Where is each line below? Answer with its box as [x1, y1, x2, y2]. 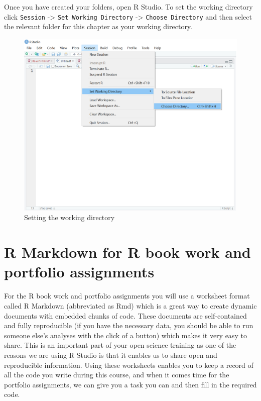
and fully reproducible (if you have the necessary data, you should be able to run [4, 320, 253, 331]
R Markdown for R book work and [4, 242, 251, 262]
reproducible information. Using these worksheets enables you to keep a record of [4, 359, 253, 370]
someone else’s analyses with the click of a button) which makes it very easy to [4, 330, 247, 340]
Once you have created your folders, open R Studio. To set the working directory [4, 2, 253, 12]
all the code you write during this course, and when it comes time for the [4, 369, 229, 380]
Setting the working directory [24, 212, 115, 223]
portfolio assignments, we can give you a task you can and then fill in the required [4, 379, 257, 389]
